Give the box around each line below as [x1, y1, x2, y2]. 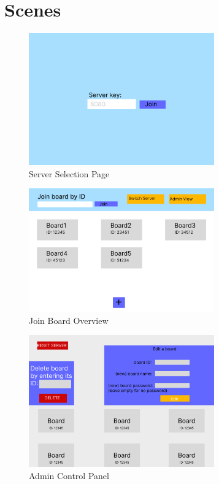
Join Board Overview [29, 313, 109, 326]
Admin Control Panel [29, 469, 109, 482]
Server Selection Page [29, 167, 110, 180]
